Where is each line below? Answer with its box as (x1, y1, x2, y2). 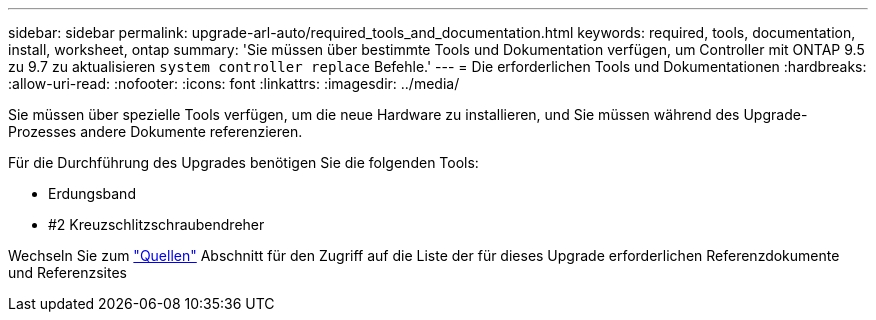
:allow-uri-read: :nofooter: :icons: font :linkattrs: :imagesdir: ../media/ (8, 75, 460, 92)
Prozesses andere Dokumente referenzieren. (8, 123, 303, 140)
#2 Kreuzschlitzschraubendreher (48, 216, 265, 233)
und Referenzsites (8, 264, 127, 281)
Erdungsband (48, 185, 136, 202)
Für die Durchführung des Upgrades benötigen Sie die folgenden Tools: (8, 154, 479, 171)
